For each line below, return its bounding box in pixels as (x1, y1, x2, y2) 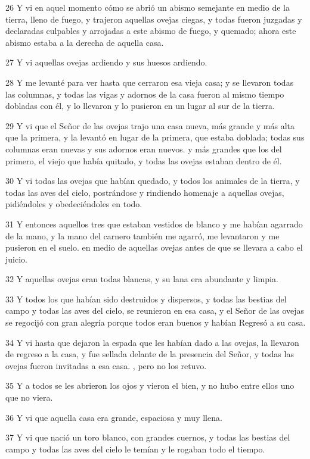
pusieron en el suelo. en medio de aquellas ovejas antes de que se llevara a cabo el (5, 241, 303, 254)
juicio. (5, 252, 27, 265)
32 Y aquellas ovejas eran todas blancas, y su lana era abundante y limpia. (5, 273, 278, 285)
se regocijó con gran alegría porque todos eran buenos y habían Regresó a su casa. (5, 316, 306, 329)
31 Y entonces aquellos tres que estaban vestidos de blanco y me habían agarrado (5, 217, 303, 230)
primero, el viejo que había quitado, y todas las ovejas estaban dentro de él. (5, 154, 282, 167)
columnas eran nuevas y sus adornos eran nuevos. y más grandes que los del (5, 142, 282, 155)
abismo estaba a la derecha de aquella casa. (5, 36, 164, 48)
